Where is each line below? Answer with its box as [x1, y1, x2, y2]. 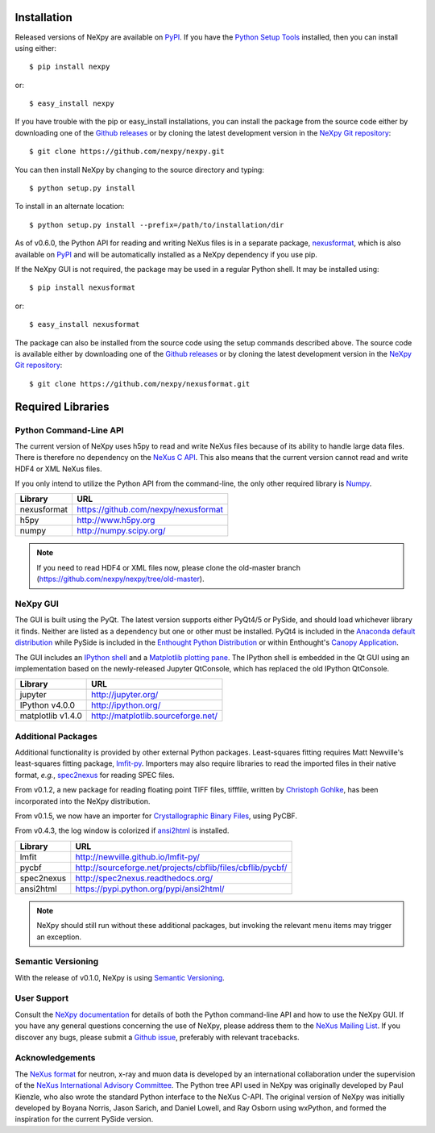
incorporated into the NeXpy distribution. [14, 796, 151, 806]
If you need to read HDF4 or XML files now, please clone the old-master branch [36, 562, 301, 572]
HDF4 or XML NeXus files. [14, 464, 102, 474]
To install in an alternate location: [14, 202, 125, 211]
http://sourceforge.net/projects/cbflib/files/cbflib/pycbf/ [75, 862, 288, 873]
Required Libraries [14, 399, 110, 413]
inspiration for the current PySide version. [14, 1114, 154, 1124]
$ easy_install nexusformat [29, 320, 140, 329]
